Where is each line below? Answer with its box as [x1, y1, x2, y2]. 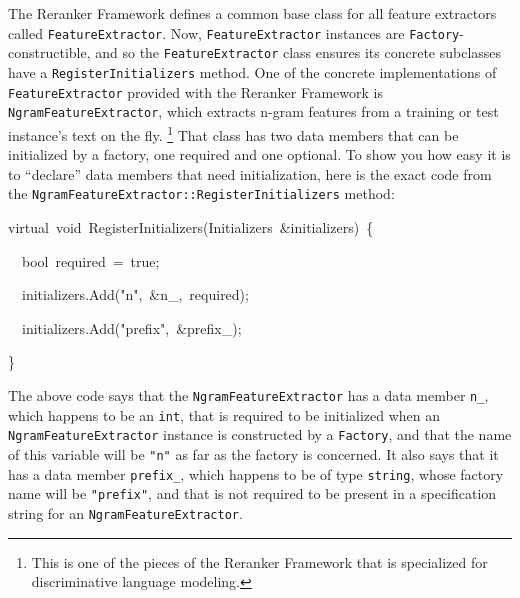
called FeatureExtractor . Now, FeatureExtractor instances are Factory [8, 22, 460, 43]
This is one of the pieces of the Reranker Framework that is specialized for [31, 551, 488, 572]
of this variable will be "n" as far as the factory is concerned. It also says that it [8, 443, 499, 464]
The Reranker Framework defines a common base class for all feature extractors [8, 3, 497, 23]
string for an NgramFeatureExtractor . [8, 502, 243, 523]
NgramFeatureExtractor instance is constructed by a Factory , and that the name [8, 424, 512, 445]
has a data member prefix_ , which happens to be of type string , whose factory [8, 463, 504, 484]
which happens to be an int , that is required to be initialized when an [8, 404, 441, 425]
